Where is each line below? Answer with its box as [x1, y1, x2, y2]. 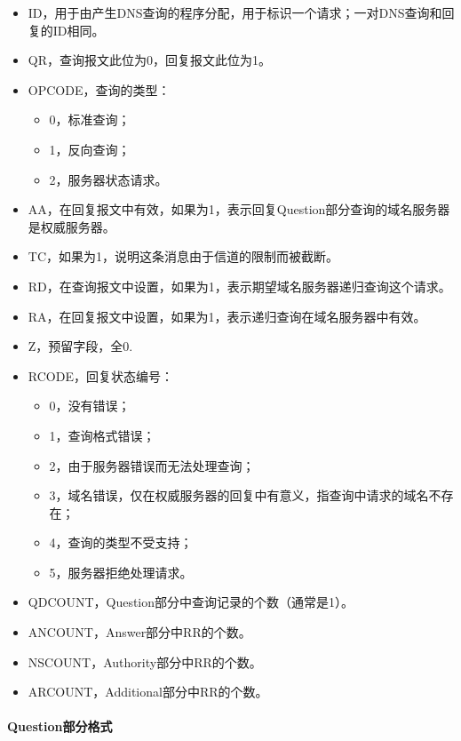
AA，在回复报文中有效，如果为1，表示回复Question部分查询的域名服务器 [28, 200, 450, 219]
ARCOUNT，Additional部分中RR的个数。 [28, 682, 268, 701]
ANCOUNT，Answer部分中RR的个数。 [28, 623, 251, 641]
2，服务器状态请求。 [49, 170, 168, 188]
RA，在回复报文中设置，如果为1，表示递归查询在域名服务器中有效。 [28, 307, 426, 325]
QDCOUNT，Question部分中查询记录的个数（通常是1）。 [28, 593, 354, 611]
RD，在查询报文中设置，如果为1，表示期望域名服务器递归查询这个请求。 [28, 276, 451, 295]
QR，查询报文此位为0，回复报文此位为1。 [28, 51, 271, 69]
